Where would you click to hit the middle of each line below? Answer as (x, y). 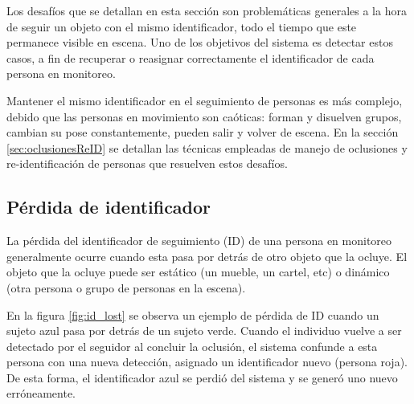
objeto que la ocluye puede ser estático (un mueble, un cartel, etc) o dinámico (198, 272)
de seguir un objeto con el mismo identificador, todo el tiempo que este (182, 26)
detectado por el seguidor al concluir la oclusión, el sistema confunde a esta (192, 346)
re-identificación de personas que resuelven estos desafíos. (147, 163)
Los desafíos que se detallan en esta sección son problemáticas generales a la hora (207, 10)
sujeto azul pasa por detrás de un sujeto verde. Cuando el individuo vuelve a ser (204, 331)
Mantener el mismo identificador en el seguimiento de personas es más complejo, (205, 100)
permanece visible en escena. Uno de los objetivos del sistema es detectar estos (200, 42)
